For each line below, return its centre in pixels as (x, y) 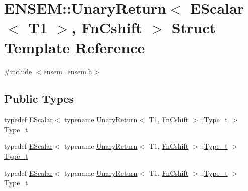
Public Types (39, 98)
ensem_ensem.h (68, 71)
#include (18, 71)
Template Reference (75, 47)
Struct (194, 27)
